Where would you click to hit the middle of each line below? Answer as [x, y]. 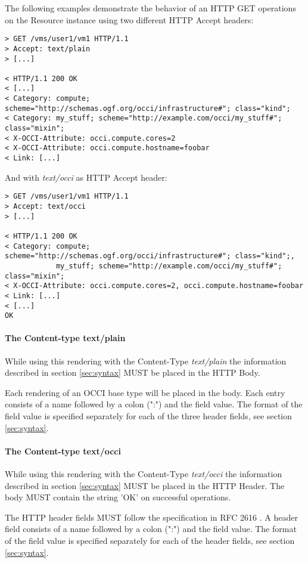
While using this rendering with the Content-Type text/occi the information [144, 474]
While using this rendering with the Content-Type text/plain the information [146, 361]
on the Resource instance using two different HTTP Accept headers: [129, 19]
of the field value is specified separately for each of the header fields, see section [150, 540]
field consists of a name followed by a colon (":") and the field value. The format [151, 529]
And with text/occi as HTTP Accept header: [86, 177]
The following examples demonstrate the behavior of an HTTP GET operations [150, 8]
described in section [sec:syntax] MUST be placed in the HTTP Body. [133, 372]
